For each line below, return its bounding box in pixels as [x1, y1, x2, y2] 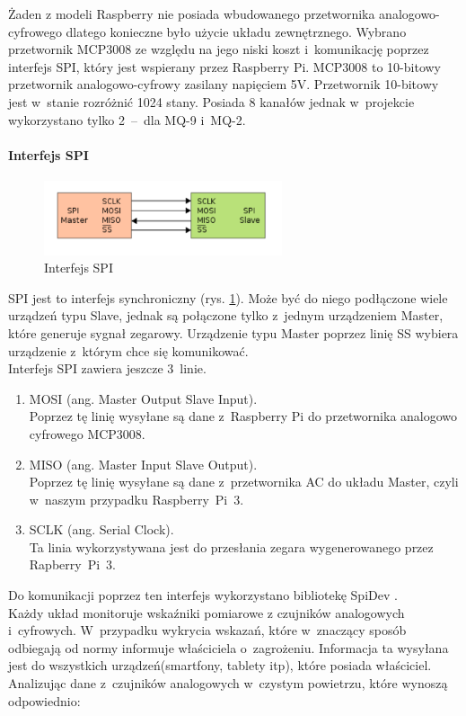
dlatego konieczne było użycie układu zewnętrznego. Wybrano [66, 22, 407, 40]
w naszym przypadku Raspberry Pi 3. [29, 489, 244, 508]
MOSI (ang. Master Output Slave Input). [29, 389, 258, 407]
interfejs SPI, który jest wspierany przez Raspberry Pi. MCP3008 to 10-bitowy [8, 57, 442, 76]
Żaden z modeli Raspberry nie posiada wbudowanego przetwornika [8, 4, 375, 22]
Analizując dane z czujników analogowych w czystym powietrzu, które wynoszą [8, 674, 448, 693]
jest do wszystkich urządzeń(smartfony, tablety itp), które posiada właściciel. [8, 656, 432, 675]
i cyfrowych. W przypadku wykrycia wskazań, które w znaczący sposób [8, 621, 407, 640]
